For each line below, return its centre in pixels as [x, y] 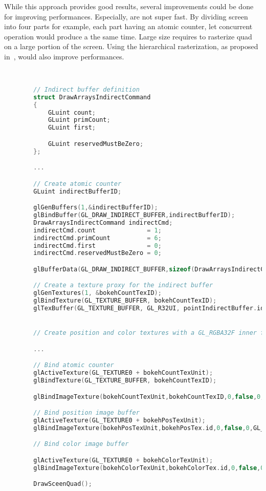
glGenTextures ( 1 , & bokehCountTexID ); [97, 293]
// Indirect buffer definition [86, 89]
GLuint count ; [72, 112]
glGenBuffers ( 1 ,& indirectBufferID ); [96, 208]
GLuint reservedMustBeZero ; [96, 144]
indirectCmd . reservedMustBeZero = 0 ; [97, 253]
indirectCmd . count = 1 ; [97, 230]
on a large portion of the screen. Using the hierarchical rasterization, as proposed [131, 46]
